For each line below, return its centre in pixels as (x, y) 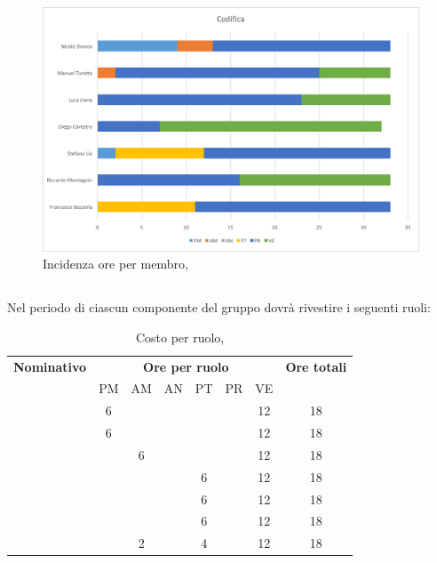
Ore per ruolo (186, 366)
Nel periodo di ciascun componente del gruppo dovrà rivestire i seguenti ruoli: (219, 307)
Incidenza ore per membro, (115, 264)
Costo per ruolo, (180, 337)
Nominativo (50, 366)
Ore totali (316, 366)
